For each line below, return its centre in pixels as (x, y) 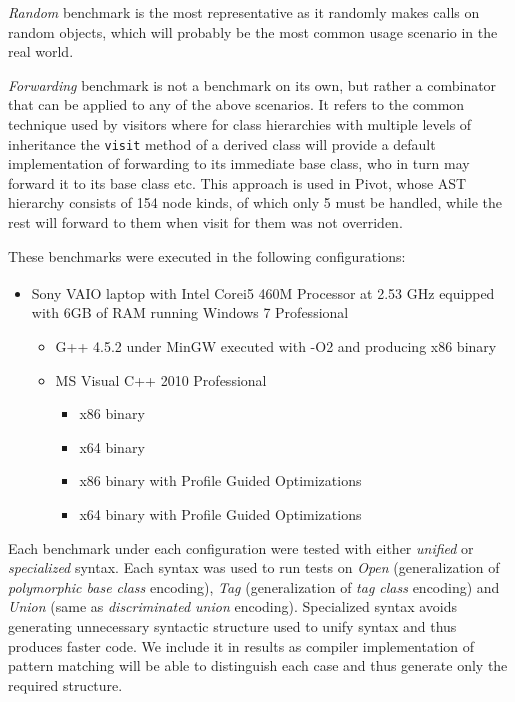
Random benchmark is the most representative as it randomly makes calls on (244, 12)
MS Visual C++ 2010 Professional (161, 379)
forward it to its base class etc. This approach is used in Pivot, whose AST (237, 182)
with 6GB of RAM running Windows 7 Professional (190, 312)
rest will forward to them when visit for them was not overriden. (205, 222)
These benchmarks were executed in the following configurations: (207, 255)
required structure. (65, 684)
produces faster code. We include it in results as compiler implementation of (241, 645)
